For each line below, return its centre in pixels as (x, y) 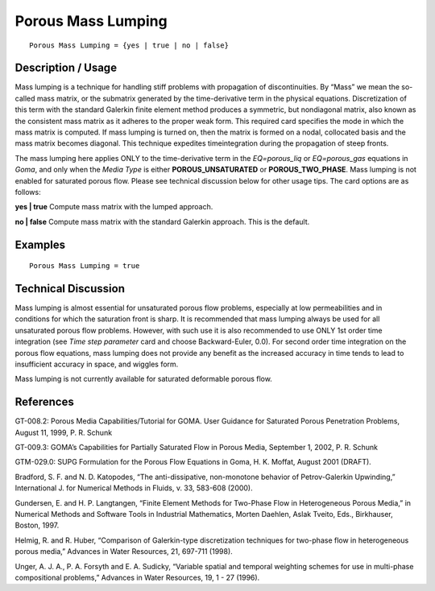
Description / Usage (66, 68)
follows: (28, 192)
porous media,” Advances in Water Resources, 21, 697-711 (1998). (124, 552)
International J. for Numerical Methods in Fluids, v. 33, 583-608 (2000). (134, 488)
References (44, 402)
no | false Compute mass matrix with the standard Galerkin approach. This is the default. (162, 221)
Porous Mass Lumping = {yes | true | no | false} (129, 45)
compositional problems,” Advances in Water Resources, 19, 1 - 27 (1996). (137, 577)
